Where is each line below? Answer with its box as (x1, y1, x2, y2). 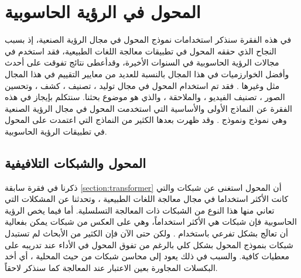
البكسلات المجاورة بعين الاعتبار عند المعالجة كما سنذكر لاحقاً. (5, 261, 218, 273)
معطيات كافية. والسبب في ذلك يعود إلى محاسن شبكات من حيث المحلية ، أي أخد (5, 250, 289, 262)
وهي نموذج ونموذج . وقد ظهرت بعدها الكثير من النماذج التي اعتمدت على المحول (5, 114, 287, 126)
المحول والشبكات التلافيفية (5, 153, 146, 171)
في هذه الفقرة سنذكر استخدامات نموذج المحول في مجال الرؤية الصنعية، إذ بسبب (5, 33, 292, 46)
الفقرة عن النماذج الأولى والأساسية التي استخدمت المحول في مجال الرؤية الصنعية (5, 102, 292, 114)
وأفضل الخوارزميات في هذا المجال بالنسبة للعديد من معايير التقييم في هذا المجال (5, 67, 289, 80)
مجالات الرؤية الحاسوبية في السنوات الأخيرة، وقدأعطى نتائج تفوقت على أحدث (5, 56, 279, 68)
